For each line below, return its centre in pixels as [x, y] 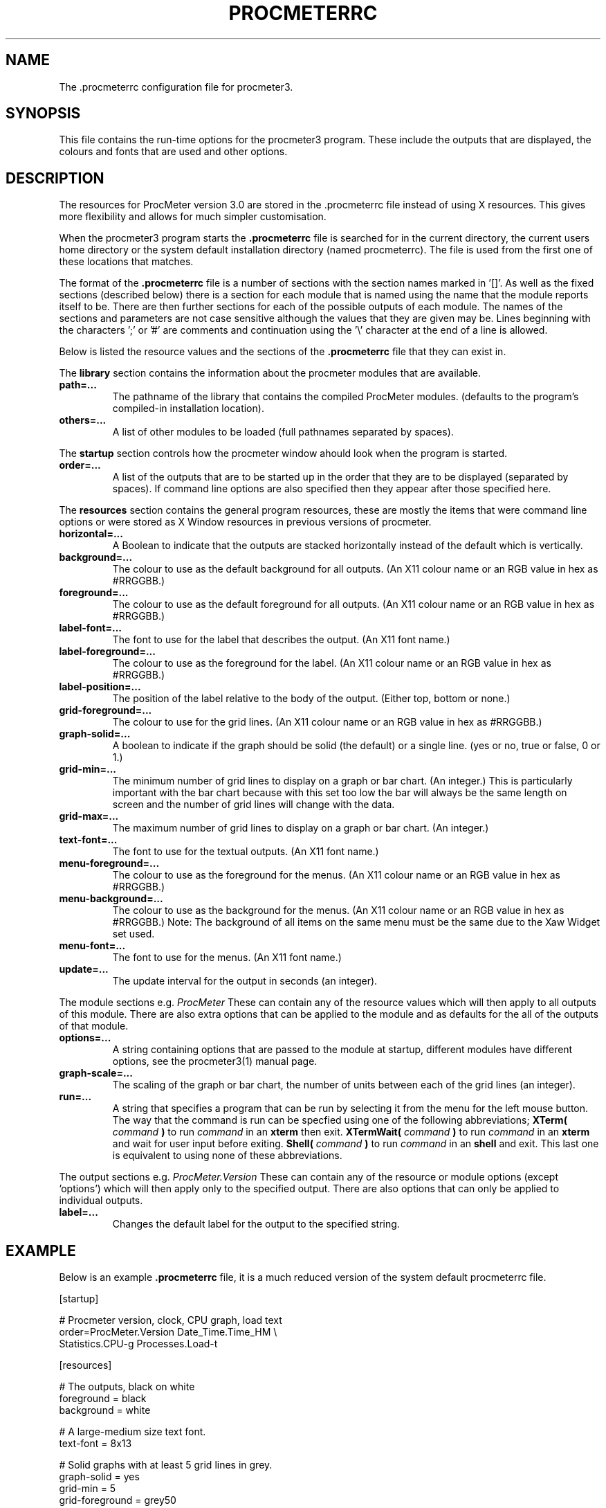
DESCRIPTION [55, 178]
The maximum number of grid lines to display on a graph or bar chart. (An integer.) [301, 828]
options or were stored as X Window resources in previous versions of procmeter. [245, 522]
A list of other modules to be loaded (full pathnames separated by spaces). [283, 432]
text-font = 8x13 [95, 1444]
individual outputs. [101, 1201]
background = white [105, 1410]
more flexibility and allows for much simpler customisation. [193, 217]
